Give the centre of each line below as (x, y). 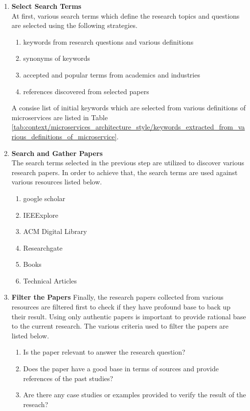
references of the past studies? (68, 378)
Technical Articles (50, 280)
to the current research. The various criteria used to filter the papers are (120, 326)
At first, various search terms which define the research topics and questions (125, 15)
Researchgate (43, 247)
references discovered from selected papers (86, 91)
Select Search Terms (46, 6)
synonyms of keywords (57, 58)
